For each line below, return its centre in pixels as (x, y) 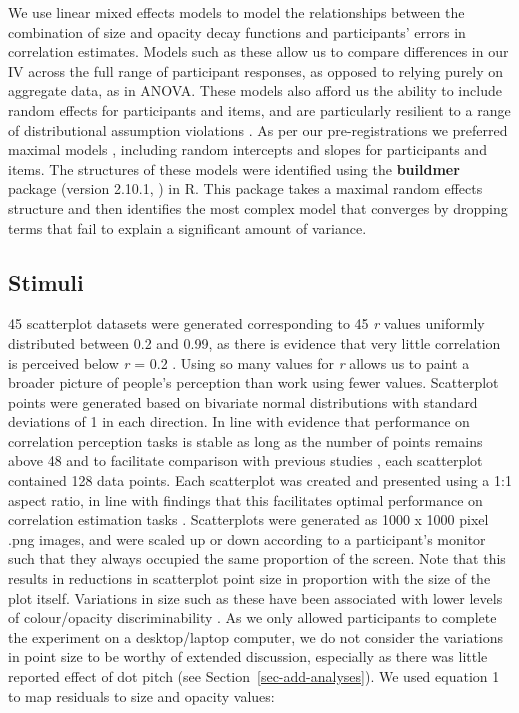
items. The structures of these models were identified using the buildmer (234, 168)
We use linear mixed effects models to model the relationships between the (236, 12)
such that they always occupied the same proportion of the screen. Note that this (257, 558)
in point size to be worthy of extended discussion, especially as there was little (248, 656)
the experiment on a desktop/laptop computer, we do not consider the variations (256, 636)
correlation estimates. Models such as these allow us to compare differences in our (258, 51)
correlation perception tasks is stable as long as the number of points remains (245, 440)
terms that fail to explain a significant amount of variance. (187, 227)
